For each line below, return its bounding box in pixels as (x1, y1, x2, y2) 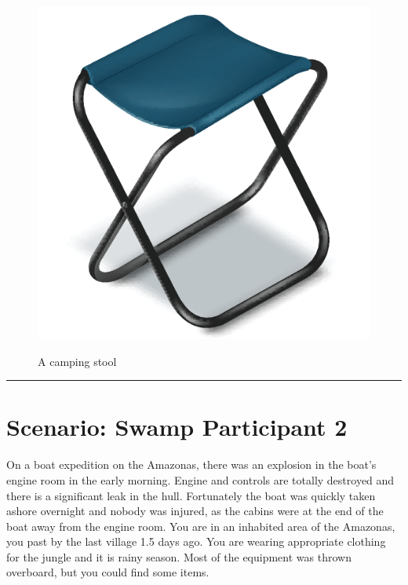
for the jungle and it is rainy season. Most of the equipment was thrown (6, 548, 352, 565)
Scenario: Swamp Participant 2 (6, 411, 348, 443)
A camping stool (38, 353, 117, 369)
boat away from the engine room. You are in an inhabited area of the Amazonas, (6, 517, 395, 534)
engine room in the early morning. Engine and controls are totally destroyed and (6, 471, 395, 488)
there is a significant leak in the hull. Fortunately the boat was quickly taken (6, 487, 376, 503)
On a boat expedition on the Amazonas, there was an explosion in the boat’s (6, 456, 377, 473)
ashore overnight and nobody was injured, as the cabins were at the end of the (6, 503, 384, 519)
